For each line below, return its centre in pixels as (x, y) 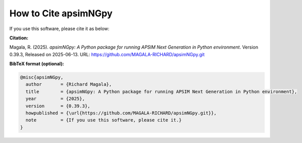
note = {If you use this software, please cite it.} (104, 120)
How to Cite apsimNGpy (61, 13)
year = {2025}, (55, 99)
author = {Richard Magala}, (69, 85)
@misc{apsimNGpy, (42, 77)
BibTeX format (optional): (37, 64)
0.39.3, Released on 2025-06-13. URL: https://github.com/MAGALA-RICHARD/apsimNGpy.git (107, 54)
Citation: (19, 38)
